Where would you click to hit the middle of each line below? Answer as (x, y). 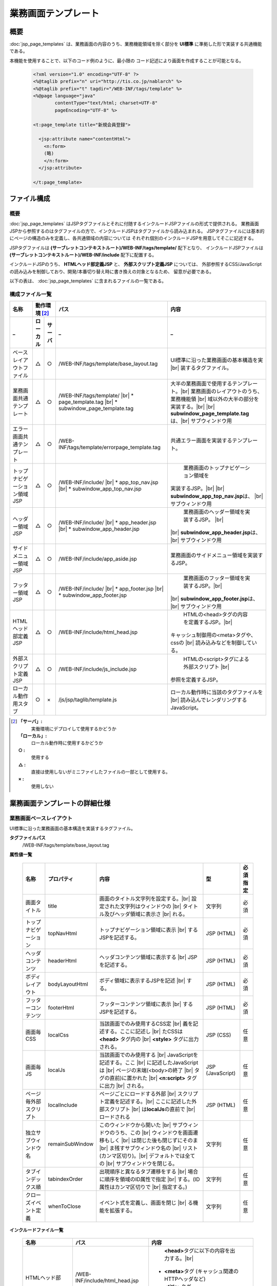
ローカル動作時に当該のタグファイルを (216, 692)
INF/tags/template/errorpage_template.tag (110, 448)
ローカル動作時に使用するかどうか (67, 743)
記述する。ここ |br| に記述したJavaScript (149, 1062)
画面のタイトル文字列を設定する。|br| (145, 899)
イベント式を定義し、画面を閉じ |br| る (146, 1203)
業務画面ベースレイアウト (41, 818)
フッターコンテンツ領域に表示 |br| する (146, 1004)
